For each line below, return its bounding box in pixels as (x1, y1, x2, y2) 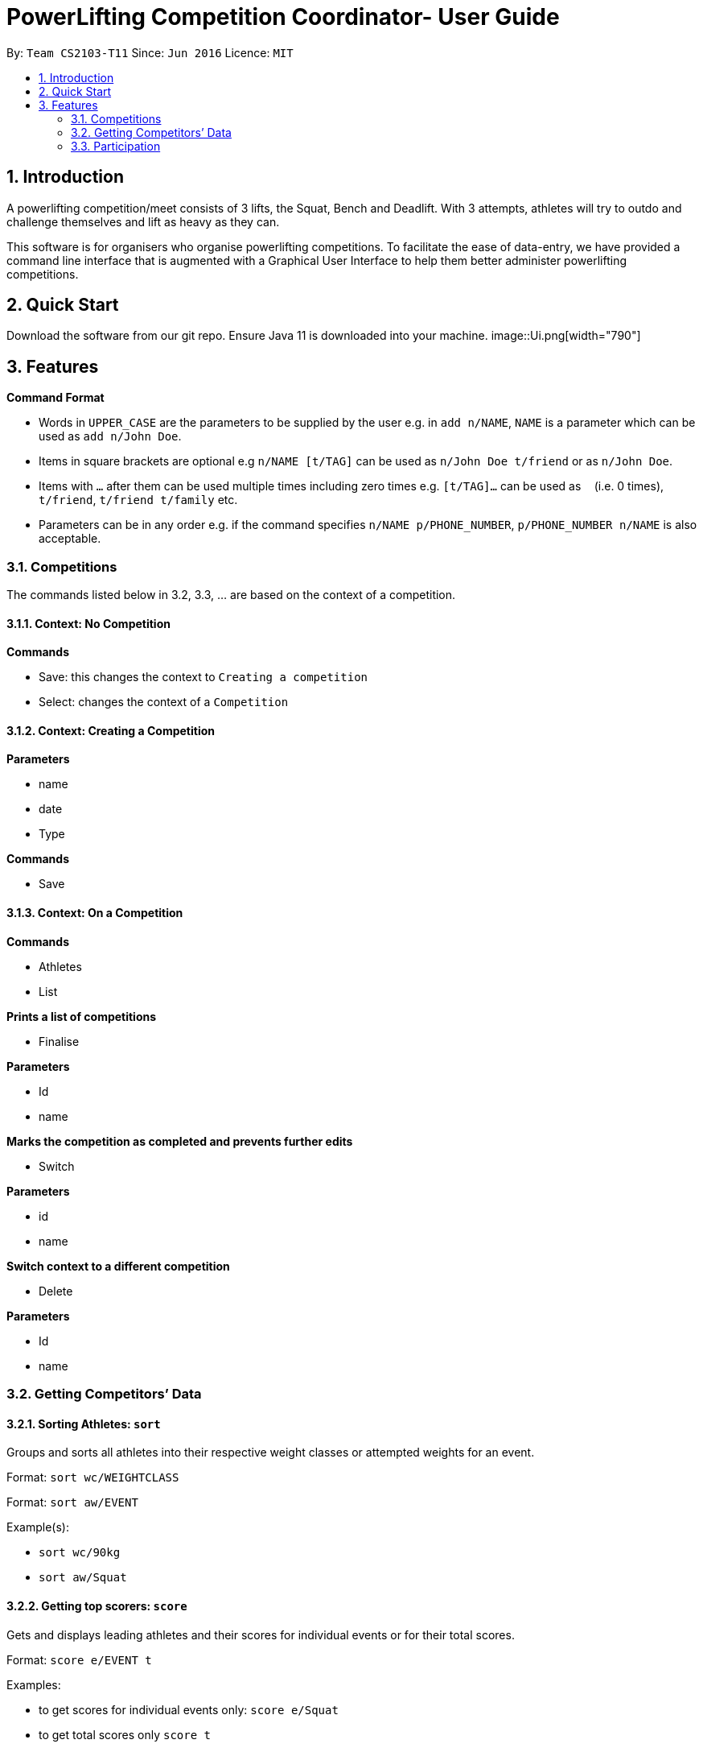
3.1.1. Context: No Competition (6, 616, 171, 630)
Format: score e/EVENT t (6, 1652, 152, 1667)
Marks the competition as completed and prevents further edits (6, 1134, 353, 1148)
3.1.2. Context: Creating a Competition (6, 723, 215, 738)
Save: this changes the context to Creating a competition (39, 670, 368, 684)
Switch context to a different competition (6, 1258, 230, 1273)
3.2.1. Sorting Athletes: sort (6, 1416, 161, 1431)
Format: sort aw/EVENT (6, 1495, 138, 1510)
